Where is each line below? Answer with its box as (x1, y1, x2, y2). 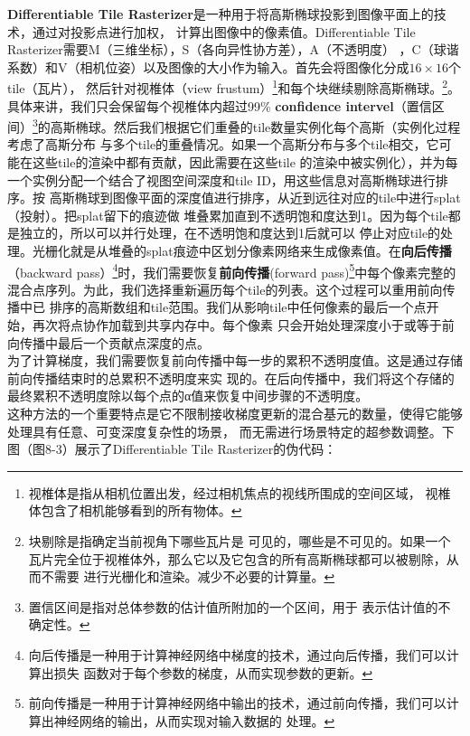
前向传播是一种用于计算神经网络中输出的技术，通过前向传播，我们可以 (28, 694, 446, 712)
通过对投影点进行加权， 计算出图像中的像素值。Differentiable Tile (32, 22, 416, 41)
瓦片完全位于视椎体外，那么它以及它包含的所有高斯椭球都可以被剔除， (28, 549, 446, 568)
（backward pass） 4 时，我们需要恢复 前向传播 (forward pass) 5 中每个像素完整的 (7, 259, 456, 281)
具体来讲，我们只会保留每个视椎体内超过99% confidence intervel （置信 (7, 96, 432, 115)
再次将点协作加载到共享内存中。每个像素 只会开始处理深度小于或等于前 (32, 316, 455, 335)
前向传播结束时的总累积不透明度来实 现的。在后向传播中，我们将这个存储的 (7, 368, 455, 387)
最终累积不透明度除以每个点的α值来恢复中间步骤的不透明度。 (7, 386, 369, 405)
